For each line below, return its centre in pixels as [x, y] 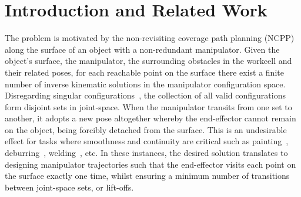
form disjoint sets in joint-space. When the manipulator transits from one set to [148, 106]
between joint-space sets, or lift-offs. [69, 187]
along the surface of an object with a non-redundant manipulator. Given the [142, 49]
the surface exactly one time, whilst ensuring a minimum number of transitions [147, 176]
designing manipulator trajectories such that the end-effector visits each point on [150, 164]
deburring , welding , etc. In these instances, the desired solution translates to [146, 153]
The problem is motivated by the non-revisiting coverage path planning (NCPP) [150, 38]
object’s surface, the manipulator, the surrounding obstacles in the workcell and [148, 61]
